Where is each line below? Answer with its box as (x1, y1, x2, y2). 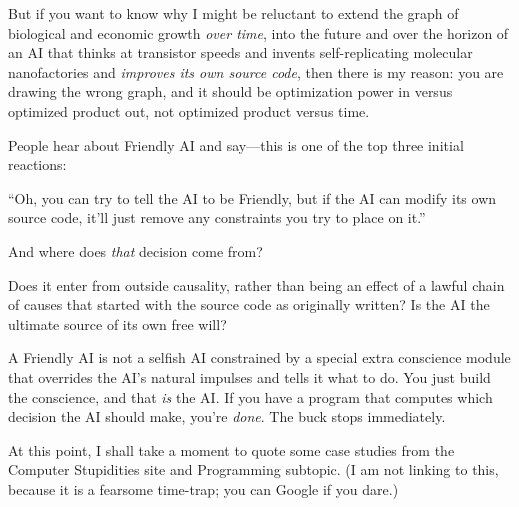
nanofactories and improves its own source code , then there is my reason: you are (8, 61, 504, 82)
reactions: (8, 154, 67, 175)
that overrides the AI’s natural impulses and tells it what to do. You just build (8, 366, 491, 387)
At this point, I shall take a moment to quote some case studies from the (8, 439, 455, 460)
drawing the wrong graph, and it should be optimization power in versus (8, 81, 453, 102)
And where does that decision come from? (8, 240, 263, 261)
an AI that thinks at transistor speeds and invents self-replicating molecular (8, 42, 473, 63)
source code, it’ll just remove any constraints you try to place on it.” (8, 207, 426, 228)
